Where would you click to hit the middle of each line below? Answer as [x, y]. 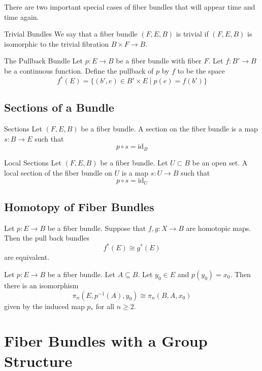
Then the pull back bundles [47, 238]
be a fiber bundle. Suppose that [97, 228]
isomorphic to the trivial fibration [56, 43]
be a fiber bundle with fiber [159, 61]
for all [105, 306]
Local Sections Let [33, 162]
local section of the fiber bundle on [58, 172]
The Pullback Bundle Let [43, 61]
